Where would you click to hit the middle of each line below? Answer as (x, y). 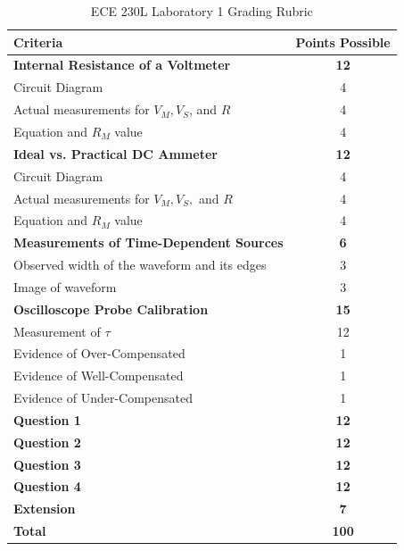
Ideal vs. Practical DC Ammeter (115, 153)
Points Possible (343, 42)
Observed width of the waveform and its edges (140, 265)
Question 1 (47, 419)
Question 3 (47, 464)
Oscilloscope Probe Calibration (111, 309)
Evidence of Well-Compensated (99, 376)
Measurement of (57, 331)
